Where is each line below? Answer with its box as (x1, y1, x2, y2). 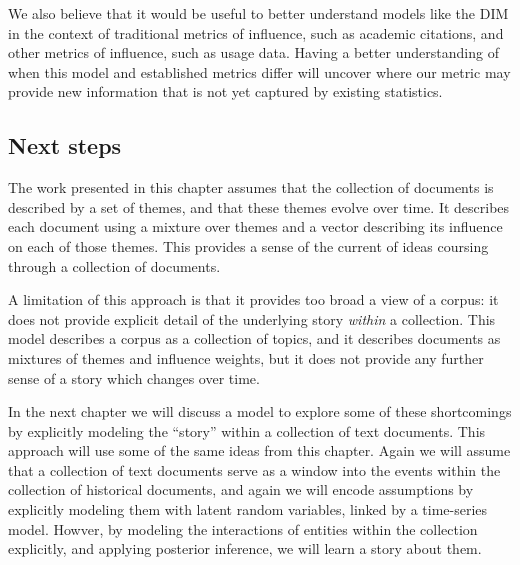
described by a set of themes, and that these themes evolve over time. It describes (8, 196, 510, 217)
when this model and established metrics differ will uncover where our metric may (8, 61, 511, 82)
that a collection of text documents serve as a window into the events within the (8, 459, 501, 480)
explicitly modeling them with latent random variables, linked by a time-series (8, 499, 488, 520)
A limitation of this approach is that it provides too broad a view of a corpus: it (8, 289, 499, 310)
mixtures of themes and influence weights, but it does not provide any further (8, 347, 484, 368)
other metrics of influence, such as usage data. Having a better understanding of (8, 42, 499, 63)
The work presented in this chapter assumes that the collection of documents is (8, 177, 494, 198)
